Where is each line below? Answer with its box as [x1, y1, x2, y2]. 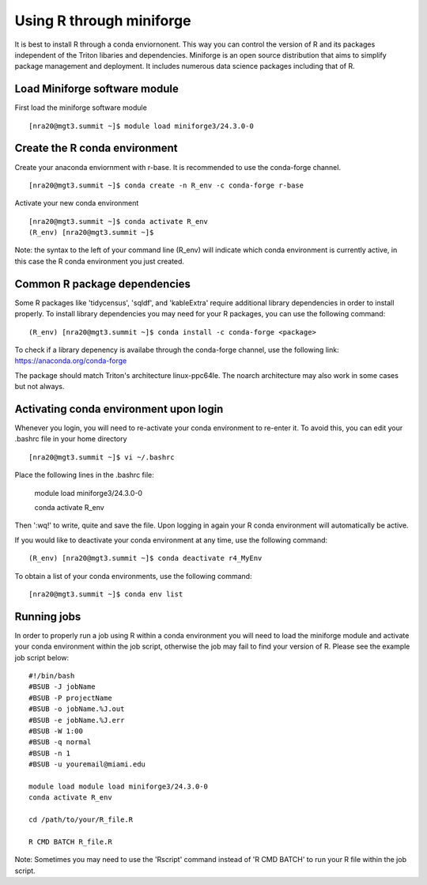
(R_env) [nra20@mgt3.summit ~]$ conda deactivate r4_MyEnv [28, 554, 263, 563]
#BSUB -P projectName [28, 693, 112, 702]
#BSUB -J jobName [28, 683, 96, 691]
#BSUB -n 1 [28, 748, 71, 758]
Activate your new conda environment [14, 199, 139, 208]
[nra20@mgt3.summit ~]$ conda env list [28, 589, 183, 599]
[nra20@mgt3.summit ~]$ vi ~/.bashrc [28, 452, 176, 462]
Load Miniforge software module [14, 82, 179, 96]
